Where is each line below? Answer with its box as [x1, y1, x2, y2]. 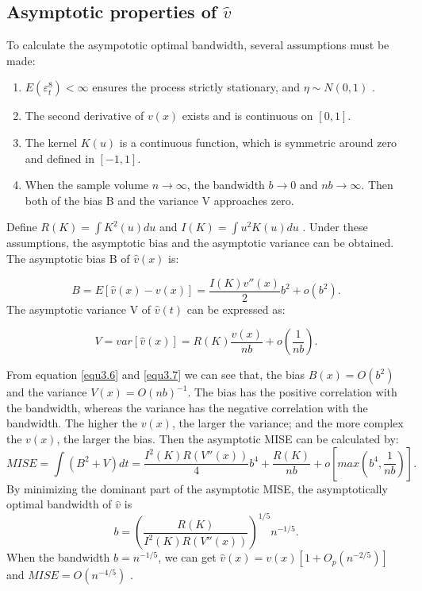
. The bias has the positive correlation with [187, 384, 397, 400]
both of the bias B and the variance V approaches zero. [25, 191, 294, 208]
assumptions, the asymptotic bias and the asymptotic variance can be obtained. [6, 234, 394, 251]
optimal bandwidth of [6, 496, 112, 512]
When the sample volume [25, 176, 149, 193]
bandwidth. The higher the [6, 415, 137, 431]
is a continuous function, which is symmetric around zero [119, 133, 397, 150]
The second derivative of [25, 107, 144, 124]
